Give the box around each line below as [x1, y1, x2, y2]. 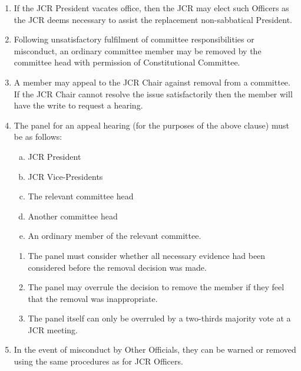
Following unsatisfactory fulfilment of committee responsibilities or [14, 33, 254, 45]
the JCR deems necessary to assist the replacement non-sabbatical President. [14, 13, 292, 25]
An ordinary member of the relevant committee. [28, 229, 201, 242]
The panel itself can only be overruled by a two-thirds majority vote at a [28, 312, 291, 324]
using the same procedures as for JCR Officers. [14, 355, 183, 367]
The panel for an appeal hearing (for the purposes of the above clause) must [14, 119, 289, 131]
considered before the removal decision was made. [28, 261, 207, 273]
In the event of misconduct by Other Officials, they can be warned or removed [14, 343, 296, 356]
